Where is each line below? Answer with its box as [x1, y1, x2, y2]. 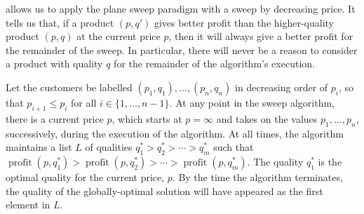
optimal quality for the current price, [6, 169, 165, 184]
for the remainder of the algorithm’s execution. [114, 56, 315, 71]
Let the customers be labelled [6, 79, 133, 94]
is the [318, 154, 342, 168]
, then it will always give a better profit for [168, 29, 353, 44]
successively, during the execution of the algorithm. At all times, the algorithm [6, 126, 344, 140]
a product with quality [6, 56, 103, 71]
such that [213, 140, 254, 154]
